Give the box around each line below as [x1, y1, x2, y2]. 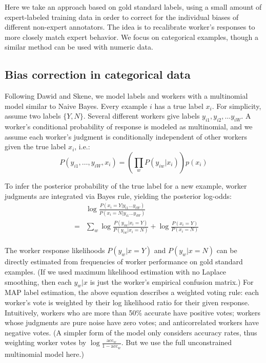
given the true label [5, 141, 66, 152]
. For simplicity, [212, 100, 261, 111]
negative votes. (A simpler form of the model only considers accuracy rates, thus [5, 327, 257, 337]
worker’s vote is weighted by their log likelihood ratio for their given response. [5, 297, 250, 308]
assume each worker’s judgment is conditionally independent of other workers [5, 131, 248, 142]
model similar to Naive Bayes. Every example [5, 100, 148, 111]
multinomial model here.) [5, 348, 84, 359]
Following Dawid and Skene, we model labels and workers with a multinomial [5, 90, 248, 101]
